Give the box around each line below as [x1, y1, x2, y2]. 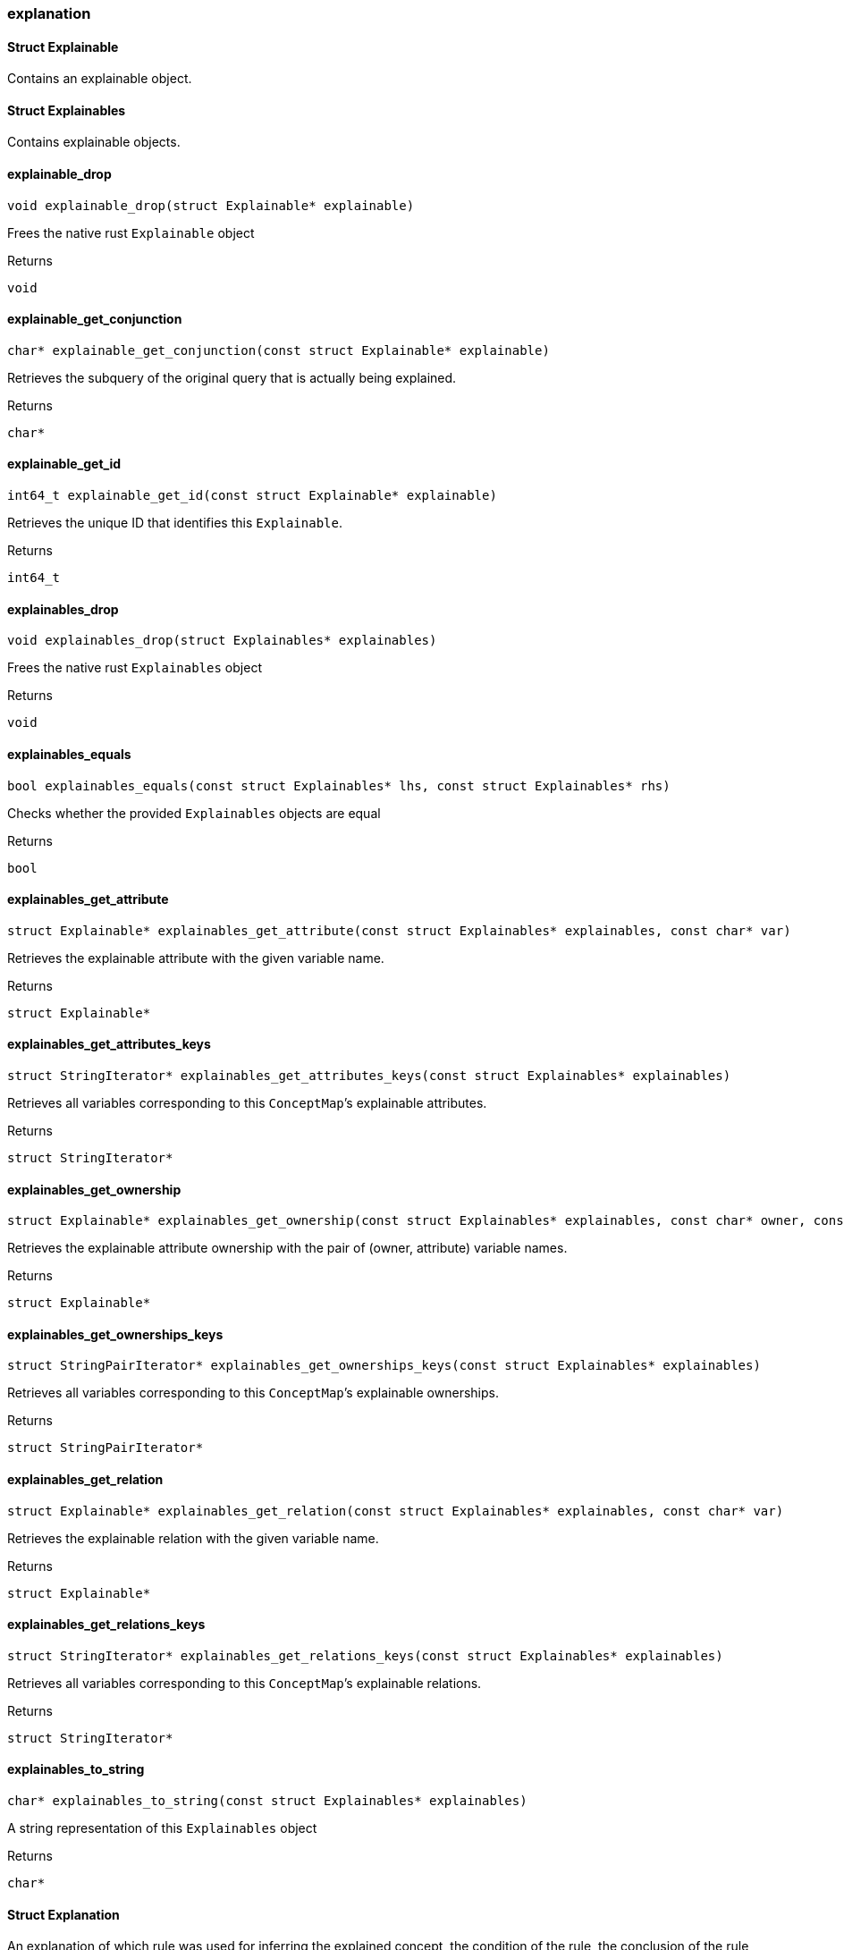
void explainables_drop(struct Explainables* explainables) [7, 633, 437, 648]
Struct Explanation [7, 1906, 120, 1922]
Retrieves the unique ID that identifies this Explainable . [7, 515, 342, 531]
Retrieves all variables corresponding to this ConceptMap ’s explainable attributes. [7, 1094, 487, 1110]
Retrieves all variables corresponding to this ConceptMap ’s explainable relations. [7, 1675, 482, 1691]
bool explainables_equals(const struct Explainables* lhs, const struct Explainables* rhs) [7, 778, 671, 793]
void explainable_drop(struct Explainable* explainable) [7, 198, 415, 213]
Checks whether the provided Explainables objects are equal [7, 805, 381, 821]
